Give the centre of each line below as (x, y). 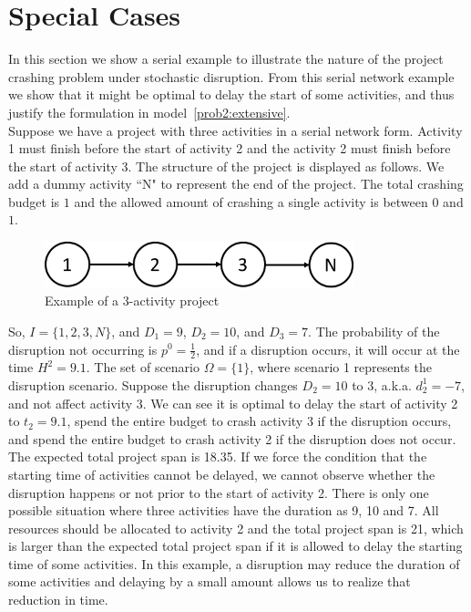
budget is (34, 201)
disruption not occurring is (83, 349)
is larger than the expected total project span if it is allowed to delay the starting (235, 546)
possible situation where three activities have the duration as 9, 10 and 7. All (224, 510)
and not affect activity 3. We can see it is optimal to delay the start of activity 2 (233, 403)
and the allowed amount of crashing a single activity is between (251, 201)
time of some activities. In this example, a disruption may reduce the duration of (234, 563)
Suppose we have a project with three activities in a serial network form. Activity (235, 130)
